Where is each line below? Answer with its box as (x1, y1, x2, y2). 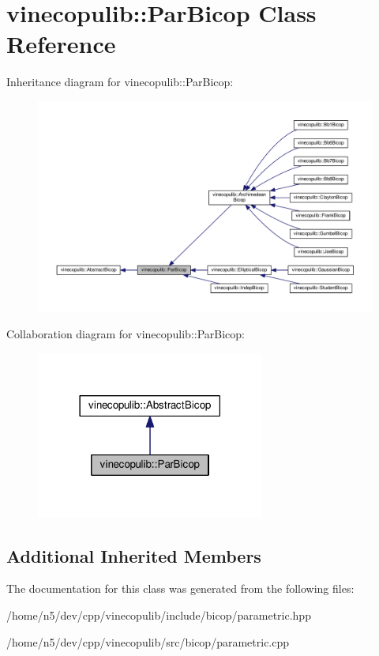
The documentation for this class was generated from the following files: (6, 580, 355, 597)
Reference (6, 28, 116, 60)
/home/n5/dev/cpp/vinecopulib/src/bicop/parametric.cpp (6, 633, 290, 650)
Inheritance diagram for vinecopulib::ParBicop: (6, 74, 234, 90)
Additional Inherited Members (6, 543, 261, 567)
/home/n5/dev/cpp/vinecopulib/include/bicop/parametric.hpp (6, 607, 311, 623)
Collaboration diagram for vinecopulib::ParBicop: (6, 326, 246, 342)
